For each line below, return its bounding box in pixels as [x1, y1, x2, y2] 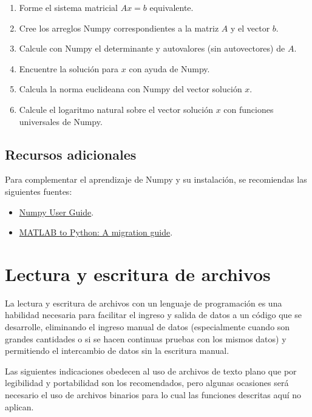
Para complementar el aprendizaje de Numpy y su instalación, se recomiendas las [5, 173, 307, 186]
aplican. [5, 400, 34, 413]
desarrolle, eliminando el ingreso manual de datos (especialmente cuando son [5, 320, 290, 333]
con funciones [223, 103, 274, 115]
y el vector [230, 21, 270, 34]
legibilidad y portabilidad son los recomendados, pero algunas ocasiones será [5, 376, 289, 389]
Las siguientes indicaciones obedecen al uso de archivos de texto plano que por [5, 364, 297, 377]
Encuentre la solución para [19, 62, 119, 75]
